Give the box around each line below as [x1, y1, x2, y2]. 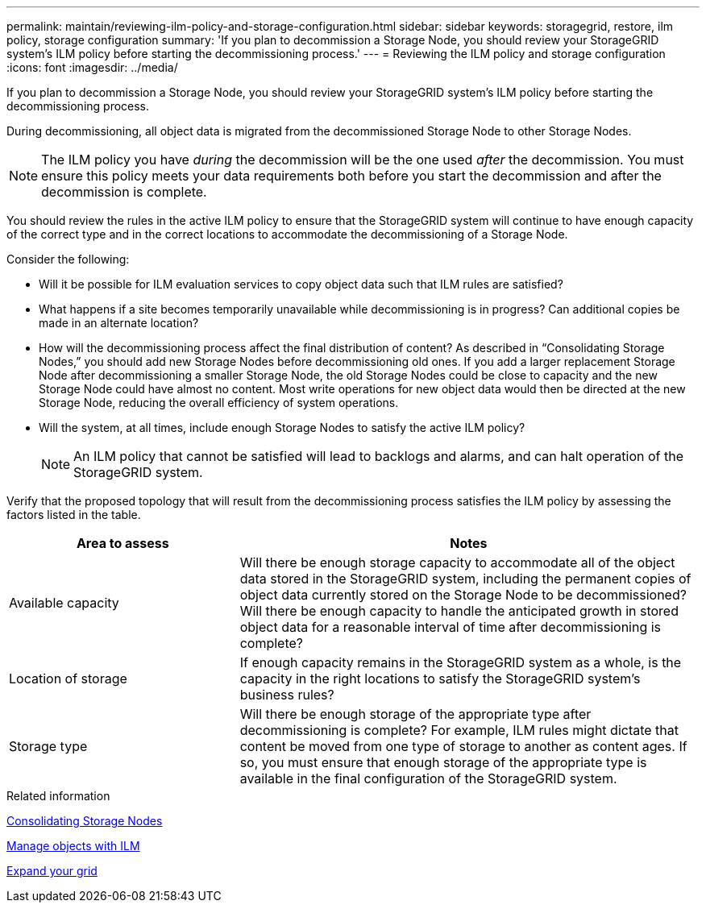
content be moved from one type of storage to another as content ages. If [239, 738, 687, 754]
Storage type [9, 738, 88, 754]
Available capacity [9, 595, 119, 611]
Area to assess [76, 535, 169, 551]
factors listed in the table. [6, 508, 141, 521]
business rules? [239, 687, 334, 703]
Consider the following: [6, 252, 130, 266]
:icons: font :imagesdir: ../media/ [6, 60, 178, 74]
